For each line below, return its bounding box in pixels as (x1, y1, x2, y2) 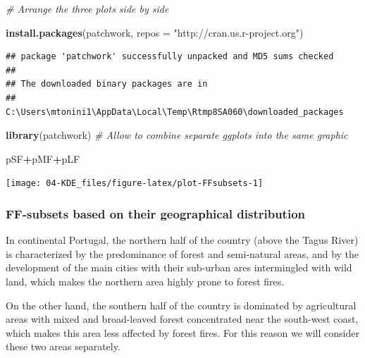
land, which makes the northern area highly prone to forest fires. (6, 274, 285, 288)
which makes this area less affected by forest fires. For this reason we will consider (6, 325, 359, 340)
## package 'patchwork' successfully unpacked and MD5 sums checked (6, 51, 334, 62)
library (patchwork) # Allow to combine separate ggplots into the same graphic (6, 128, 348, 142)
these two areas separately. (6, 339, 120, 354)
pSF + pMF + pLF (6, 151, 80, 166)
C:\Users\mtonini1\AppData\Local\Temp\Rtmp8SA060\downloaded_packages (6, 106, 344, 117)
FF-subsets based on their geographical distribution (6, 204, 305, 222)
